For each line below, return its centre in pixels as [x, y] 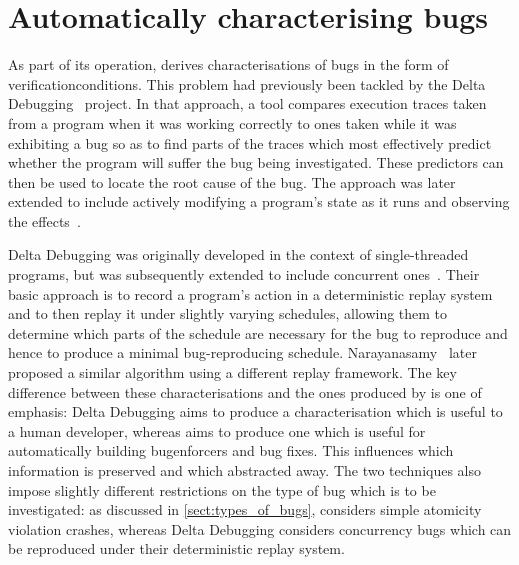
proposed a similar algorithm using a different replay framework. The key [232, 372]
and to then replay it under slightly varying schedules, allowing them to [228, 313]
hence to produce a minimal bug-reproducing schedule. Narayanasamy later [242, 352]
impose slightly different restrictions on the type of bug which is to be [222, 489]
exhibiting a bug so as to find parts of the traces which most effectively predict [250, 142]
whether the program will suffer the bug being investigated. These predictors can [256, 162]
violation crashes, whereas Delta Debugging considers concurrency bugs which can [260, 528]
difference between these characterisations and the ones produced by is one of [245, 391]
